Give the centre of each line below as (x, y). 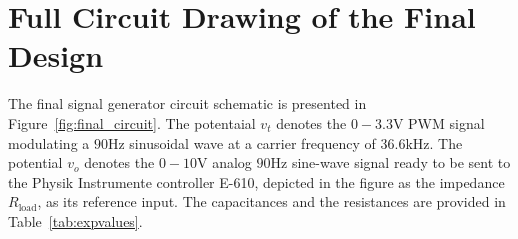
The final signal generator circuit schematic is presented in (187, 103)
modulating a (49, 142)
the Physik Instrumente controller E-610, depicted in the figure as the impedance (256, 181)
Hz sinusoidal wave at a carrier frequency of (241, 142)
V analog (224, 162)
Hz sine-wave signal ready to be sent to (390, 162)
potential (35, 162)
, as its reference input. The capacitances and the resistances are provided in (271, 201)
